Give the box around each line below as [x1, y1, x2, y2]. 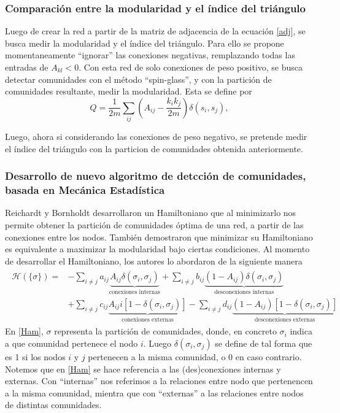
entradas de [5, 61, 48, 73]
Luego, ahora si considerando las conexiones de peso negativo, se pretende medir [5, 130, 307, 143]
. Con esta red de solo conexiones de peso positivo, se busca [79, 61, 303, 73]
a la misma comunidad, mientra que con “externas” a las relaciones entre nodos [5, 386, 304, 399]
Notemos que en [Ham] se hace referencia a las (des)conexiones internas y [5, 362, 281, 375]
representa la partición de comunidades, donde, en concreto [54, 325, 277, 338]
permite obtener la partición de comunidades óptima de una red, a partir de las [5, 218, 304, 231]
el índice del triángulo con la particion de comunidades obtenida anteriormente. [5, 142, 303, 155]
